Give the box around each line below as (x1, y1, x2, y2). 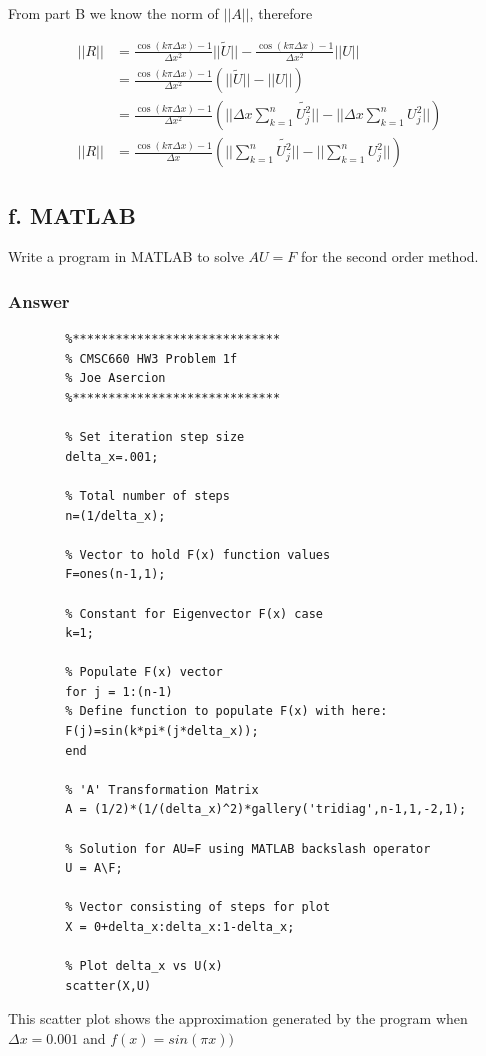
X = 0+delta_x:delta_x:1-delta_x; (65, 920, 295, 934)
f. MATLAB (8, 199, 137, 230)
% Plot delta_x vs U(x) (65, 959, 223, 974)
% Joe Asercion (65, 371, 166, 386)
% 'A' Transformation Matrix (65, 782, 259, 797)
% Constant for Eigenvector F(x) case (65, 606, 323, 621)
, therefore (249, 3, 313, 23)
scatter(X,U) (65, 978, 152, 993)
